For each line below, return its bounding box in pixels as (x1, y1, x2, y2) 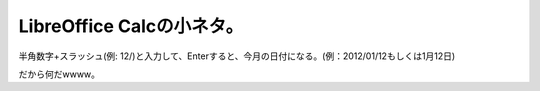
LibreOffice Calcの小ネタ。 (18, 15, 244, 37)
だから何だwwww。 (18, 68, 100, 80)
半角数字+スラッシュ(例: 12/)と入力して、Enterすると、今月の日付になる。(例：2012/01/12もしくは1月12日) (18, 50, 456, 62)
